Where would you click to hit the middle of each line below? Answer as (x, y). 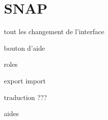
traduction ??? (26, 97)
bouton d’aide (25, 48)
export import (25, 80)
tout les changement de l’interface (54, 31)
